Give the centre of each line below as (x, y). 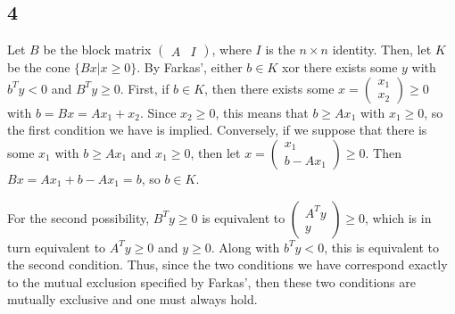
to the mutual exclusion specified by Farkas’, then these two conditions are (211, 281)
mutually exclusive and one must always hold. (132, 299)
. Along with (245, 247)
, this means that (262, 112)
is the (280, 50)
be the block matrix (97, 50)
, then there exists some (269, 88)
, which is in (398, 217)
